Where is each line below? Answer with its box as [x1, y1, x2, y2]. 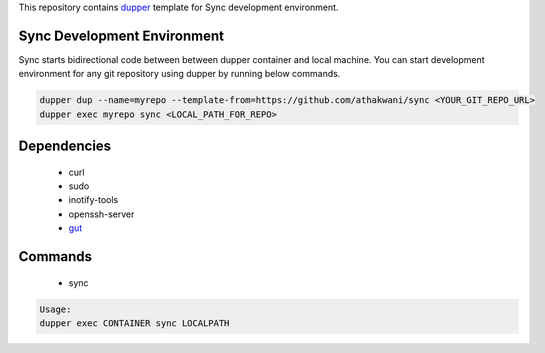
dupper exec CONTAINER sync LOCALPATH [39, 318, 230, 329]
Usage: [39, 303, 72, 315]
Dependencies [18, 138, 112, 155]
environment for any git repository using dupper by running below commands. [18, 68, 341, 80]
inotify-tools [68, 194, 119, 206]
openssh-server [68, 208, 135, 220]
